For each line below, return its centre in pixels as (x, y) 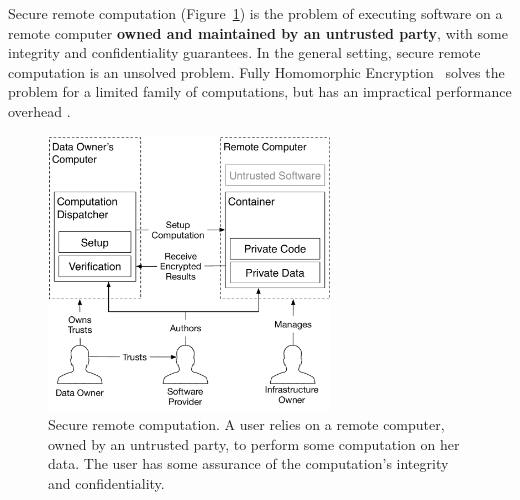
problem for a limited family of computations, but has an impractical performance (260, 91)
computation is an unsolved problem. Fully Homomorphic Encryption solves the (256, 71)
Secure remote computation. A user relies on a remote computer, (246, 424)
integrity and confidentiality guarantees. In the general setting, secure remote (244, 52)
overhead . (39, 110)
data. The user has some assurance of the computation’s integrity (248, 463)
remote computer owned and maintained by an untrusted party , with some (258, 32)
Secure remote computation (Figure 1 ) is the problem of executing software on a (255, 13)
